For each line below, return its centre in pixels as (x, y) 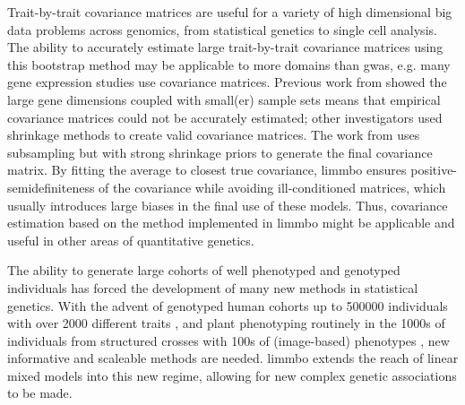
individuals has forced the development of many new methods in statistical (213, 287)
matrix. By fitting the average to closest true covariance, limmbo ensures (207, 170)
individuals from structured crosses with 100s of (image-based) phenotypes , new (228, 340)
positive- (434, 170)
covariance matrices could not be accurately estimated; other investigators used (225, 117)
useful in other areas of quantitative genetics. (131, 240)
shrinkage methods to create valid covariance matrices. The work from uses (214, 135)
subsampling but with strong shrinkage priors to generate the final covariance (220, 152)
